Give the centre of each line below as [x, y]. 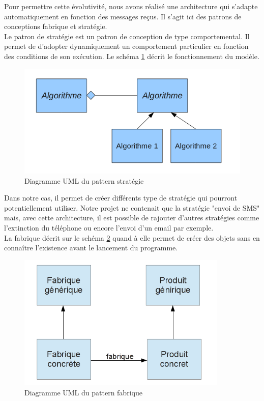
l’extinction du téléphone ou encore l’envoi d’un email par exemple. [109, 228]
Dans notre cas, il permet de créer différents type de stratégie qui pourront [121, 198]
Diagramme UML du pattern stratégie [84, 180]
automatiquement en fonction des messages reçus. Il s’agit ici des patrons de [123, 16]
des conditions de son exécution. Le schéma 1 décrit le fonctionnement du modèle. [132, 56]
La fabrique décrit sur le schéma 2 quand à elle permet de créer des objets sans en [132, 237]
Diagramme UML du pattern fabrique [83, 392]
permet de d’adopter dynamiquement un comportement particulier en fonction [126, 46]
